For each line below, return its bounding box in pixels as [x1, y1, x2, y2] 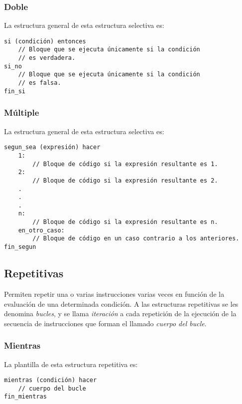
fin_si [4, 87, 25, 95]
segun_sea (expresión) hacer [4, 144, 101, 151]
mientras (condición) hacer [4, 377, 97, 384]
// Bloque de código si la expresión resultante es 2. [32, 177, 218, 184]
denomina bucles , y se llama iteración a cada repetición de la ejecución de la [4, 308, 237, 319]
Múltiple [4, 106, 39, 119]
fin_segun [4, 243, 36, 251]
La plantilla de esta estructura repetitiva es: [4, 359, 138, 369]
